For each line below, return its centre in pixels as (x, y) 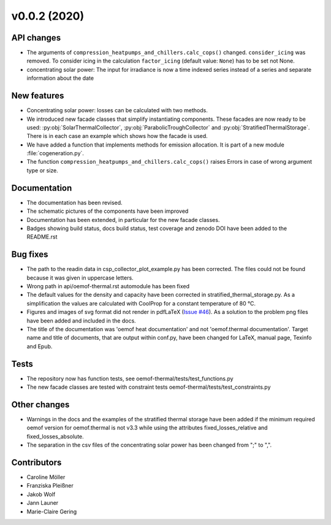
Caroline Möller (46, 477)
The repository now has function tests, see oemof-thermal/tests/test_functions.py (130, 378)
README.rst (42, 237)
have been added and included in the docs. (81, 320)
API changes (36, 38)
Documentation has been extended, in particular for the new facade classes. (123, 220)
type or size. (42, 170)
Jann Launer (43, 503)
